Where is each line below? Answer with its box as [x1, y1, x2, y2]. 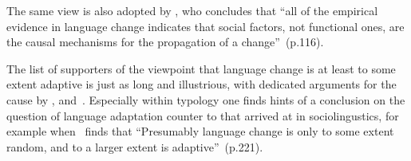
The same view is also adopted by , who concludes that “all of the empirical [6, 2, 378, 18]
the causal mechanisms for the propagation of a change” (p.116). [6, 33, 324, 50]
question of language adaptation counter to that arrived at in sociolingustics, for [6, 107, 399, 124]
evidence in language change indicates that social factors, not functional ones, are [6, 18, 405, 34]
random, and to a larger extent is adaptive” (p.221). [6, 138, 263, 155]
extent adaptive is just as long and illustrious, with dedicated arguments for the [6, 76, 397, 92]
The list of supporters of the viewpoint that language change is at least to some [6, 60, 396, 77]
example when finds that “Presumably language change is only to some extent [6, 123, 394, 139]
